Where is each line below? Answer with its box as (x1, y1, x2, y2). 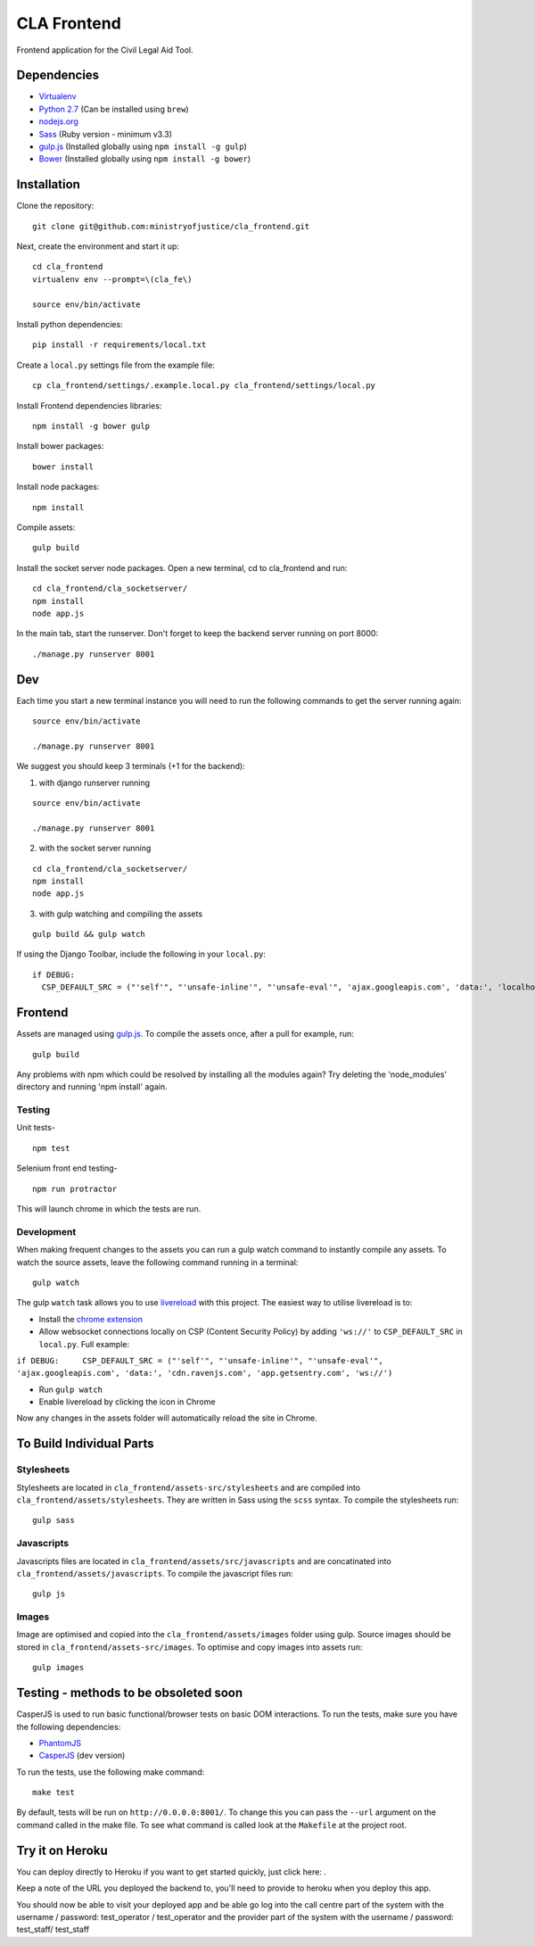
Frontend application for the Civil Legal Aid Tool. (16, 45, 193, 55)
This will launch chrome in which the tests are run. (16, 1204, 202, 1214)
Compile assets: (16, 522, 76, 533)
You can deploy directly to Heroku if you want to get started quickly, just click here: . (16, 1866, 327, 1877)
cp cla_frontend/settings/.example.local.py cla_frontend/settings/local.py (32, 380, 376, 391)
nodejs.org (38, 116, 79, 127)
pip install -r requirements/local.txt (32, 340, 207, 350)
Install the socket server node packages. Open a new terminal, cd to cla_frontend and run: (16, 562, 348, 573)
